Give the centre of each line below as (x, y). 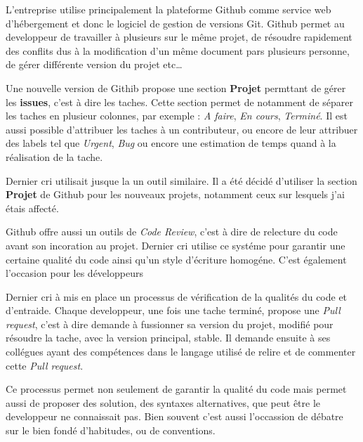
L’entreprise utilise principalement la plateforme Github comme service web (169, 9)
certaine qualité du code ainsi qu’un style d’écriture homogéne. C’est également (176, 259)
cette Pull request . (45, 365)
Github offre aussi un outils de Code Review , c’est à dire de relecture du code (172, 232)
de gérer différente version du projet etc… (94, 64)
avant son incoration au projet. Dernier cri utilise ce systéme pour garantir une (176, 245)
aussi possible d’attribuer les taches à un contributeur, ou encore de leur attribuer (182, 129)
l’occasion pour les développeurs (74, 273)
